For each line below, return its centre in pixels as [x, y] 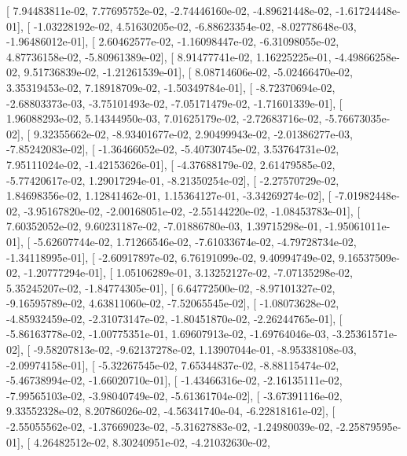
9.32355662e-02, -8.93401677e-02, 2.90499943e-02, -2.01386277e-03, [193, 133]
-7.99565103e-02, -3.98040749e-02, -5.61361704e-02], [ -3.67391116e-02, [174, 395]
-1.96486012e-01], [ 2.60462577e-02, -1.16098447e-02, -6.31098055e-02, [173, 41]
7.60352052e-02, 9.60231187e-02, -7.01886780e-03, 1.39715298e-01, [164, 226]
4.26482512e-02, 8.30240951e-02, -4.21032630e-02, [152, 441]
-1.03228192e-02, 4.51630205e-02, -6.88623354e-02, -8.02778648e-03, [195, 26]
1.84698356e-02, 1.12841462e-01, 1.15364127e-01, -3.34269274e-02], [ [169, 195]
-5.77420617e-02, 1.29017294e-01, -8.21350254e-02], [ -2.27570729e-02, [173, 180]
